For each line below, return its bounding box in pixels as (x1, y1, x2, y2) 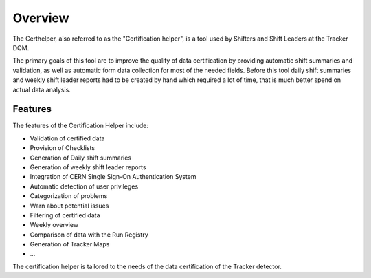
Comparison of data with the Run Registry (30, 231, 149, 239)
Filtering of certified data (30, 211, 100, 220)
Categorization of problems (30, 192, 108, 200)
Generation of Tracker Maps (30, 240, 110, 248)
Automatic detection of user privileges (30, 182, 139, 191)
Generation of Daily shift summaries (30, 153, 132, 162)
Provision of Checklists (30, 144, 95, 152)
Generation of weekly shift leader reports (30, 162, 146, 171)
